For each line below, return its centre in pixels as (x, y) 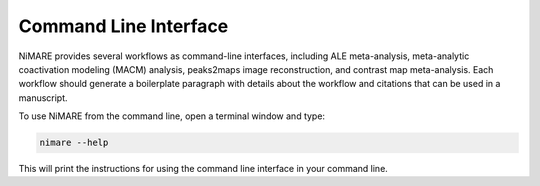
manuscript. (43, 97)
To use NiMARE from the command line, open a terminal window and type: (171, 116)
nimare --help (74, 143)
